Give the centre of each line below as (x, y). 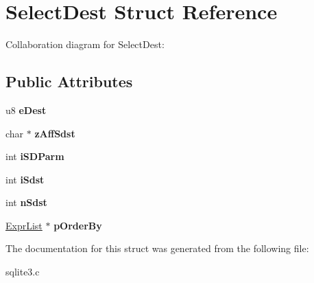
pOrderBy (78, 225)
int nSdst (26, 202)
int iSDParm (35, 156)
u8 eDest (26, 110)
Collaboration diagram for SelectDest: (85, 44)
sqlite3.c (23, 272)
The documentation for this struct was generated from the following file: (157, 248)
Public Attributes (69, 81)
